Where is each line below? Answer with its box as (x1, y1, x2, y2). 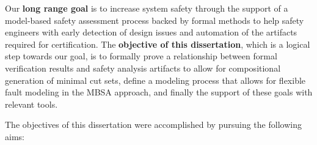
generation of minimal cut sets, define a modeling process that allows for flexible (5, 73, 306, 86)
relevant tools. (5, 97, 58, 110)
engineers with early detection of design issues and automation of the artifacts (5, 26, 297, 39)
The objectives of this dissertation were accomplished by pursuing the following (5, 118, 302, 131)
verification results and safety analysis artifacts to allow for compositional (5, 61, 281, 74)
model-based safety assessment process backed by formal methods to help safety (5, 13, 304, 26)
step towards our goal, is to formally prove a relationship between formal (5, 50, 277, 62)
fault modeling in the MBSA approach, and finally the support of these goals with (5, 86, 313, 99)
